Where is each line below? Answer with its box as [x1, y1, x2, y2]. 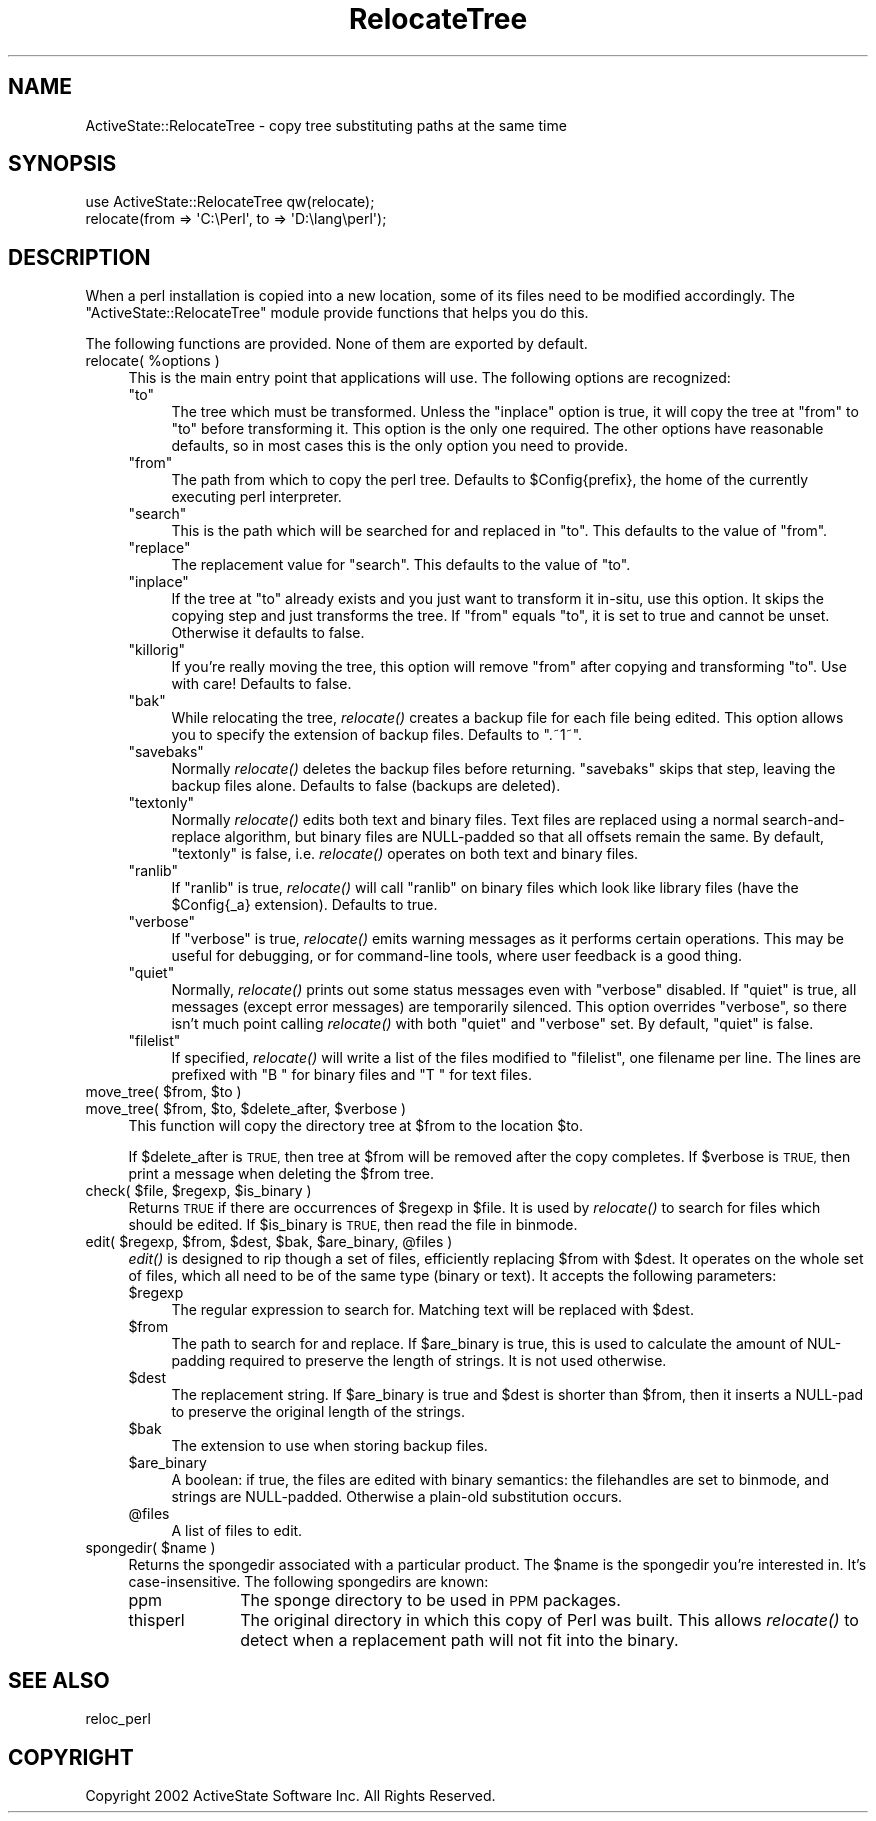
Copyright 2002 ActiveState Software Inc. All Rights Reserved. [85, 1786, 496, 1804]
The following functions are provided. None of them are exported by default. [85, 335, 588, 353]
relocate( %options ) [85, 352, 220, 370]
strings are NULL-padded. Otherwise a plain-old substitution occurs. [171, 1488, 623, 1506]
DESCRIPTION [8, 244, 151, 270]
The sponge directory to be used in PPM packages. [240, 1590, 621, 1611]
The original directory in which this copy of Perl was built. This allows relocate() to [240, 1610, 859, 1631]
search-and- [762, 811, 845, 829]
